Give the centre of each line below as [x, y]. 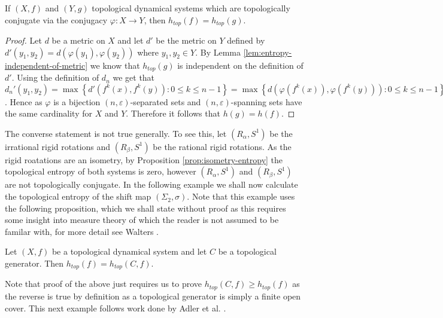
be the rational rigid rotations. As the [222, 146]
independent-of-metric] [46, 65]
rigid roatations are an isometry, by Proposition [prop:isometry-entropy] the [144, 159]
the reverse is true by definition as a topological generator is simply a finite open [153, 296]
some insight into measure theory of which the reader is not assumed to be [142, 220]
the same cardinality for [48, 113]
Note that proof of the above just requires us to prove [103, 284]
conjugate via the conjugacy [56, 19]
